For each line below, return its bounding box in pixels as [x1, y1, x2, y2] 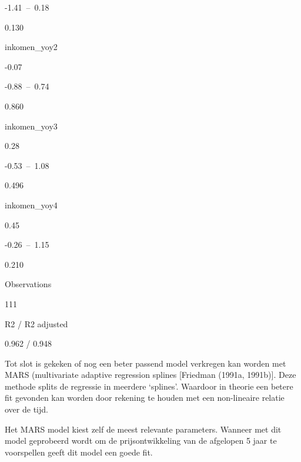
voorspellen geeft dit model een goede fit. [5, 446, 153, 458]
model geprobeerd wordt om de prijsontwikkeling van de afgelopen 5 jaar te [5, 434, 277, 447]
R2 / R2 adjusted [5, 317, 68, 330]
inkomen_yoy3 [5, 119, 58, 132]
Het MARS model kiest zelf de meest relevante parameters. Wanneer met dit [5, 423, 282, 435]
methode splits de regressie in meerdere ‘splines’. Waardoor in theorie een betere [5, 380, 293, 392]
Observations [5, 278, 52, 290]
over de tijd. [5, 403, 48, 416]
